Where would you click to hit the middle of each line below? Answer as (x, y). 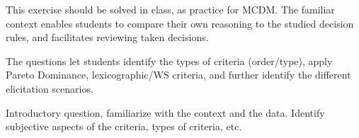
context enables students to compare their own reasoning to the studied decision (180, 23)
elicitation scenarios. (50, 88)
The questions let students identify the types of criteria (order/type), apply (169, 61)
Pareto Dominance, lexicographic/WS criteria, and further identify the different (178, 75)
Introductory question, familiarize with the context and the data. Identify (165, 112)
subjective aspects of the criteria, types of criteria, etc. (124, 126)
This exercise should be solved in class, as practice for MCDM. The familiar (170, 9)
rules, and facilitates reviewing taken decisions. (107, 37)
